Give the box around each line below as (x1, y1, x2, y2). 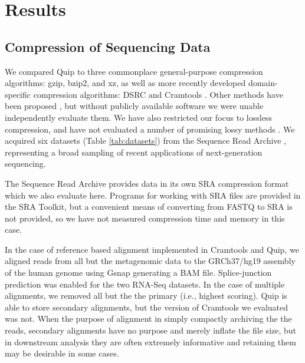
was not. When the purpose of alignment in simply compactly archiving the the (5, 312, 292, 325)
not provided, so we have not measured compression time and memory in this (5, 212, 285, 224)
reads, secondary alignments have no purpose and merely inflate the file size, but (5, 324, 297, 336)
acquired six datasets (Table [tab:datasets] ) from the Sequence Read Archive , (5, 134, 287, 147)
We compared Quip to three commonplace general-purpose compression (5, 65, 263, 77)
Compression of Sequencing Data (5, 37, 211, 55)
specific (5, 88, 31, 100)
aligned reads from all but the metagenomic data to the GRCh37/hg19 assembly (5, 255, 296, 267)
